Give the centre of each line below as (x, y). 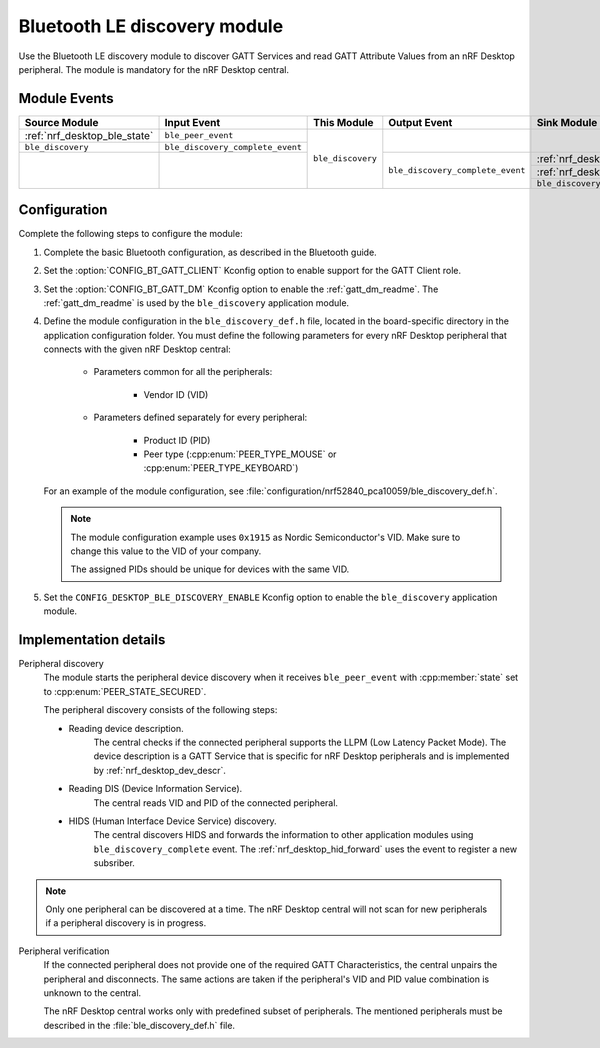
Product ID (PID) (177, 440)
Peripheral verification (64, 951)
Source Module (61, 122)
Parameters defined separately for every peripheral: (200, 417)
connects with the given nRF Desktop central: (137, 349)
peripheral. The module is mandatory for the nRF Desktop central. (154, 69)
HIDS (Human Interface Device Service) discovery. (172, 821)
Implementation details (92, 639)
